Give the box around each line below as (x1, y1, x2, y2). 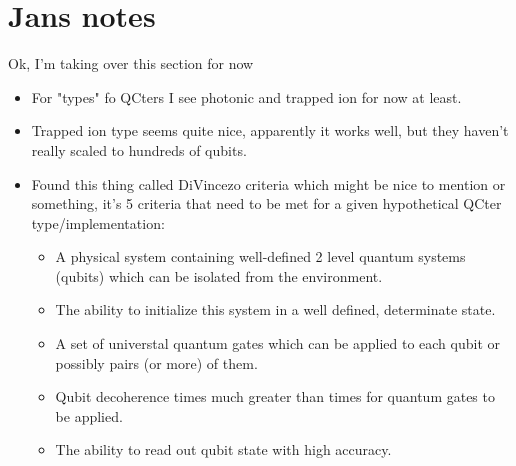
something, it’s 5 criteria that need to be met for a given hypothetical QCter (31, 193, 502, 214)
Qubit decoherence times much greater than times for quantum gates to (55, 386, 495, 407)
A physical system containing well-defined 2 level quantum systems (55, 246, 466, 267)
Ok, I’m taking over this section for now (8, 53, 254, 74)
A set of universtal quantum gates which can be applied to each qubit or (55, 333, 501, 354)
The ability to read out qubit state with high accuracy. (55, 439, 392, 460)
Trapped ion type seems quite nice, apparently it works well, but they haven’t (31, 120, 509, 141)
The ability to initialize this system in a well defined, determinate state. (55, 299, 496, 320)
